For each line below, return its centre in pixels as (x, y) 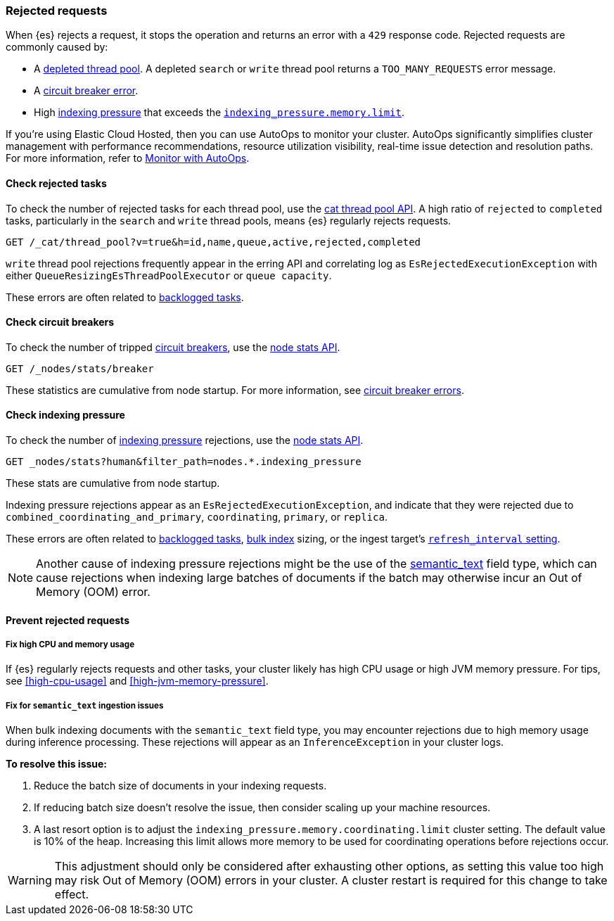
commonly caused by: (57, 47)
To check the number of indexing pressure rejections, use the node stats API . (185, 440)
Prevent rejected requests (68, 620)
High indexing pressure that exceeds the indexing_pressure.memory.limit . (219, 113)
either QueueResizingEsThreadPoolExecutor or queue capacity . (169, 275)
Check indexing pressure (65, 415)
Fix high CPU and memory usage (70, 645)
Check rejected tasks (56, 183)
